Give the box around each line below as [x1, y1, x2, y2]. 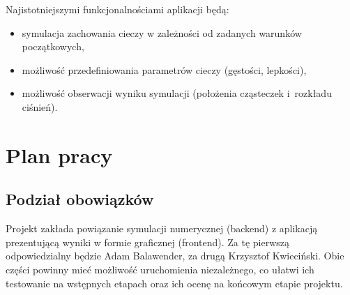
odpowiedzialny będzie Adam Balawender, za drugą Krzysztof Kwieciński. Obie [6, 248, 344, 263]
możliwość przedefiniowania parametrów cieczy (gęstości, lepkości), [22, 62, 307, 77]
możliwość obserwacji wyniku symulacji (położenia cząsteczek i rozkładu [22, 86, 332, 100]
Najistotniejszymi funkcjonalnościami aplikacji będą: [6, 2, 229, 16]
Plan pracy [6, 140, 113, 169]
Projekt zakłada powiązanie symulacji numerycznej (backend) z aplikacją [6, 221, 318, 236]
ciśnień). [22, 99, 58, 114]
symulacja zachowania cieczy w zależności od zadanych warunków [22, 25, 302, 40]
